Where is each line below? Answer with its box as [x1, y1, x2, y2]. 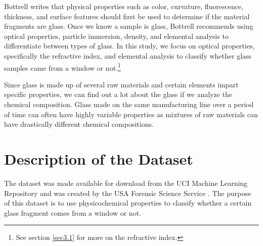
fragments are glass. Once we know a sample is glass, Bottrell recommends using [4, 21, 253, 31]
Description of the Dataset [4, 148, 193, 169]
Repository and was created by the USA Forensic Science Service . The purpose [4, 187, 251, 198]
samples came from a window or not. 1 [4, 61, 121, 73]
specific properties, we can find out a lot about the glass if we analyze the [4, 89, 233, 100]
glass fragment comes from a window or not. [4, 207, 141, 218]
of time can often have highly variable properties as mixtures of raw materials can [4, 109, 258, 119]
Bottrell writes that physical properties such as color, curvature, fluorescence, [4, 1, 244, 11]
